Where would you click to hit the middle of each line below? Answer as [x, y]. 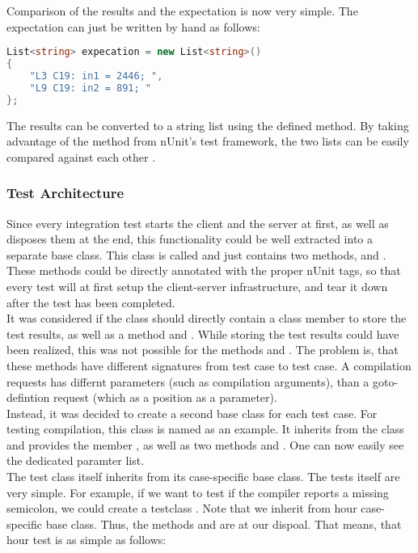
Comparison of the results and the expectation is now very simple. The [182, 11]
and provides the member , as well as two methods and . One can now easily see [205, 444]
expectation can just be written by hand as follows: [133, 26]
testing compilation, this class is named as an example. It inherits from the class [205, 429]
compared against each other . [81, 156]
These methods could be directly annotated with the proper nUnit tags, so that [204, 270]
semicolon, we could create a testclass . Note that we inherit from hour [182, 508]
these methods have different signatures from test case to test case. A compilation [209, 365]
